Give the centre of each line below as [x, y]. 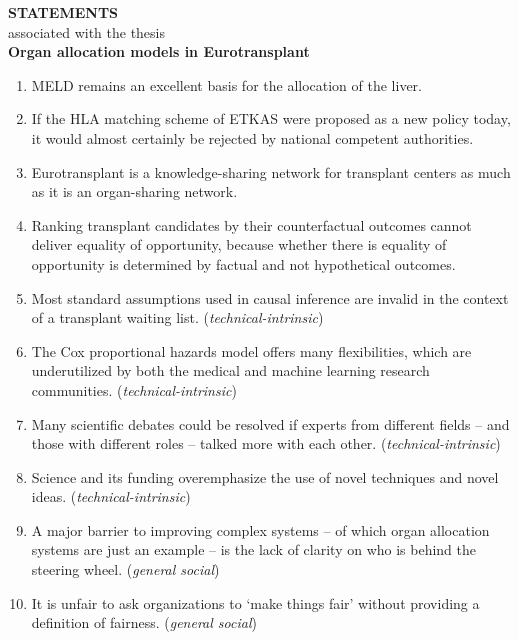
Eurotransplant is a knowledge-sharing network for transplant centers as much [271, 171]
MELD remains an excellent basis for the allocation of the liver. [227, 84]
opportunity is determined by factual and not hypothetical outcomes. [243, 263]
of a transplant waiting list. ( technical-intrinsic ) [177, 317]
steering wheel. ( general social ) [125, 569]
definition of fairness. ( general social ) [144, 622]
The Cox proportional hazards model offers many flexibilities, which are [251, 350]
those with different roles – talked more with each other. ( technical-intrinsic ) [266, 443]
